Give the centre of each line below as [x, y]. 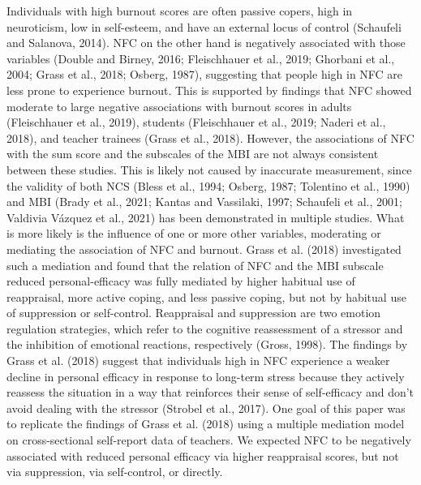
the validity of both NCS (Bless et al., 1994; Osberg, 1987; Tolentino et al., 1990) [208, 185]
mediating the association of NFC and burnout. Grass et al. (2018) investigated [204, 249]
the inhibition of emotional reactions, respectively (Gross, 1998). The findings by [207, 344]
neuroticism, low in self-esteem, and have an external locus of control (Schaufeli [204, 26]
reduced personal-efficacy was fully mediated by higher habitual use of [181, 281]
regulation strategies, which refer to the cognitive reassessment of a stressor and [205, 328]
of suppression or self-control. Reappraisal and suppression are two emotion [194, 313]
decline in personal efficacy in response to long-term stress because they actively [206, 376]
